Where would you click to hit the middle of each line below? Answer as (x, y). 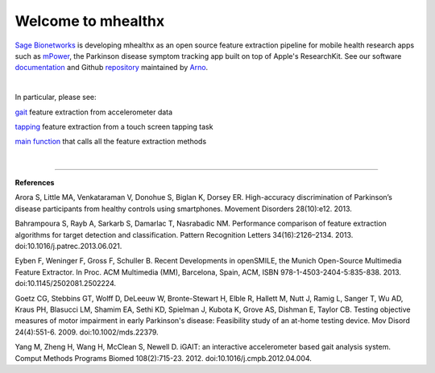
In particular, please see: (56, 97)
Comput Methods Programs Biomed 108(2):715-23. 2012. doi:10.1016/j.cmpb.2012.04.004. (163, 358)
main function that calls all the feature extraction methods (111, 142)
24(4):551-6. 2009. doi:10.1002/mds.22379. (87, 332)
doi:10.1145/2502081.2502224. (66, 284)
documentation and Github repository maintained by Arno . (112, 68)
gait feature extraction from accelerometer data (94, 112)
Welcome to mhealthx (90, 21)
